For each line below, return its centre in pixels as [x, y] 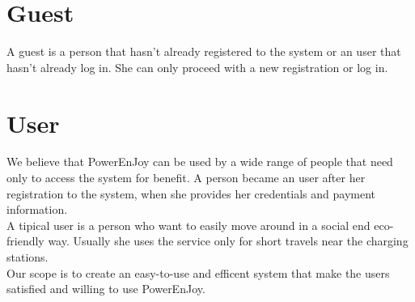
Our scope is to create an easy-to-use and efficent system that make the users [198, 272]
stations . [28, 257]
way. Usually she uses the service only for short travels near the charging [228, 241]
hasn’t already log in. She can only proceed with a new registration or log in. [197, 67]
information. [37, 209]
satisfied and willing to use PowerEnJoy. [106, 289]
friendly [25, 241]
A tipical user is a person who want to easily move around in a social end [188, 225]
